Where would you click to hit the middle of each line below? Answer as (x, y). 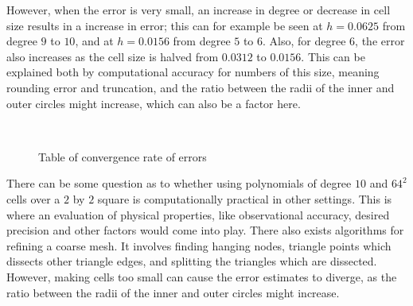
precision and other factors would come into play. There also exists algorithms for (205, 230)
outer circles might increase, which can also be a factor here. (154, 103)
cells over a (33, 198)
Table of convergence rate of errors (123, 156)
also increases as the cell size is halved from (113, 56)
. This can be (333, 56)
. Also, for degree (304, 41)
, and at (94, 41)
